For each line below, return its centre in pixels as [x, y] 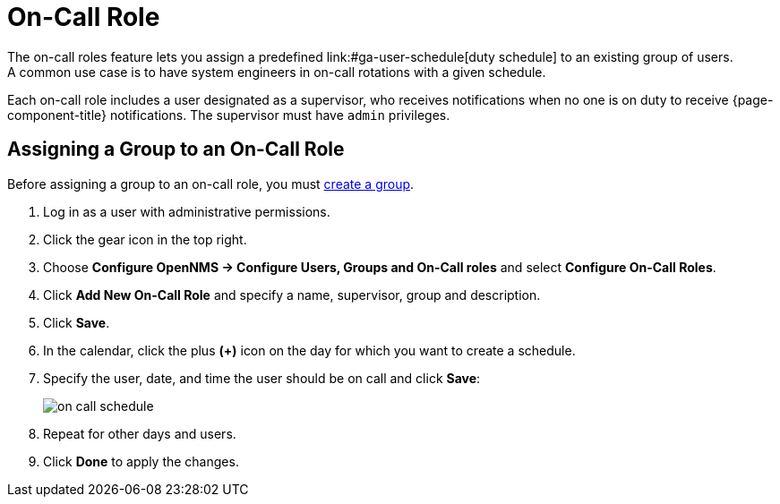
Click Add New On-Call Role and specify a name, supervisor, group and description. [292, 295]
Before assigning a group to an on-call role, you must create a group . [211, 184]
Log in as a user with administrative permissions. [187, 211]
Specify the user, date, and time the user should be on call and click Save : [262, 378]
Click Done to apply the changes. [141, 461]
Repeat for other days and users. [140, 433]
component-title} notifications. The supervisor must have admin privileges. [229, 115]
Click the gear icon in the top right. [145, 239]
